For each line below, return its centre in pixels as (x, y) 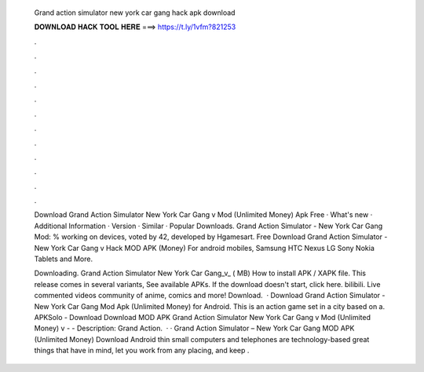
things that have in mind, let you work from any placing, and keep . (142, 351)
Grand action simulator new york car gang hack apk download (135, 13)
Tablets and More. (64, 259)
